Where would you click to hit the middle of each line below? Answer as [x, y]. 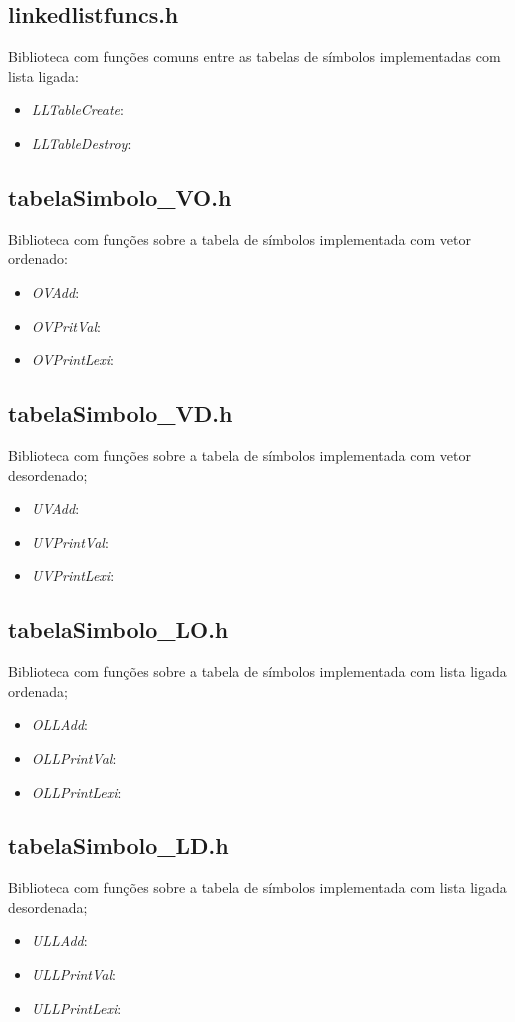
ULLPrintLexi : [76, 1007]
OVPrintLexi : [72, 359]
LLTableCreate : [77, 109]
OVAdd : [55, 291]
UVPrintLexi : [73, 575]
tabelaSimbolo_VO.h [120, 196]
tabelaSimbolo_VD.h [120, 413]
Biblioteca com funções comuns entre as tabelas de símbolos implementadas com [254, 56]
